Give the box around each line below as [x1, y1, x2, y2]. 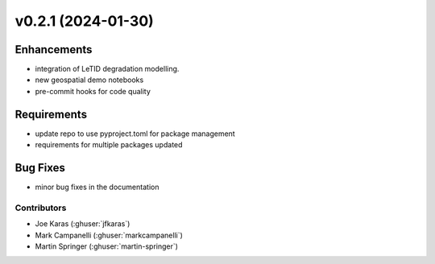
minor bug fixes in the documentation [35, 182, 159, 192]
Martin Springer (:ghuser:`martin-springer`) [35, 241, 179, 251]
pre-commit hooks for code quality [35, 86, 151, 96]
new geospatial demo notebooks [35, 75, 144, 85]
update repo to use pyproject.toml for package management [35, 129, 235, 138]
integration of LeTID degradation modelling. [35, 64, 180, 74]
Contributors [14, 202, 67, 213]
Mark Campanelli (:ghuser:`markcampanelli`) [35, 230, 183, 240]
